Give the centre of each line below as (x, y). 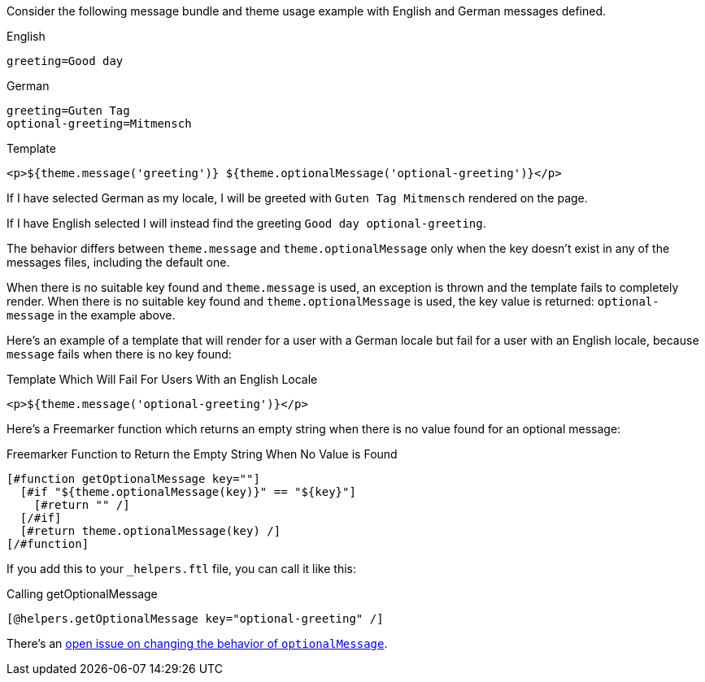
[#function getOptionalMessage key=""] (133, 479)
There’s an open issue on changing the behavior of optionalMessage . (197, 643)
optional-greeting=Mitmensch (99, 124)
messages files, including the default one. (118, 262)
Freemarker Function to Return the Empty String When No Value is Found (202, 454)
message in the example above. (91, 315)
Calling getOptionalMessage (82, 594)
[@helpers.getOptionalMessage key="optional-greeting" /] (195, 619)
